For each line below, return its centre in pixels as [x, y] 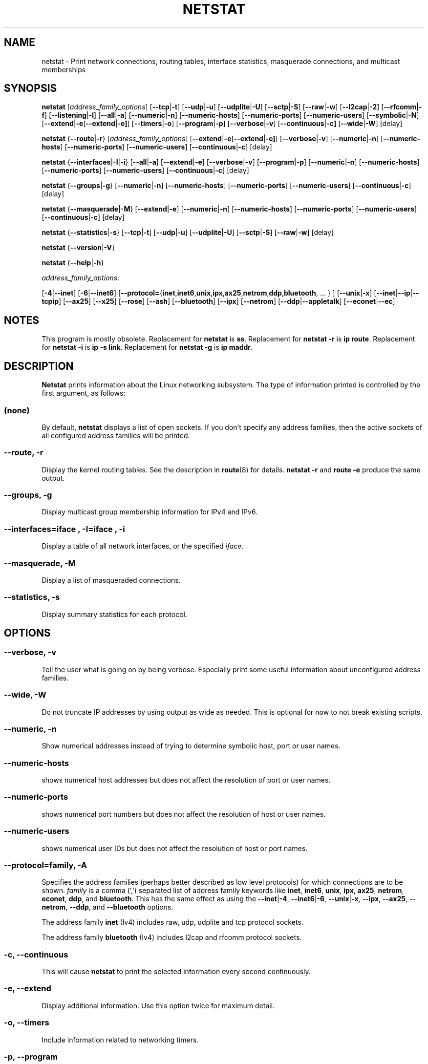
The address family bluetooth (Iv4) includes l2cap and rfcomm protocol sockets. [172, 937]
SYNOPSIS [31, 88]
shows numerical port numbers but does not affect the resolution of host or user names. [184, 814]
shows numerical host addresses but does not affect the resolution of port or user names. [186, 780]
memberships [64, 69]
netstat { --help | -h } [73, 263]
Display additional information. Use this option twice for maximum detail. [158, 1005]
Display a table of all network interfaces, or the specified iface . [143, 546]
